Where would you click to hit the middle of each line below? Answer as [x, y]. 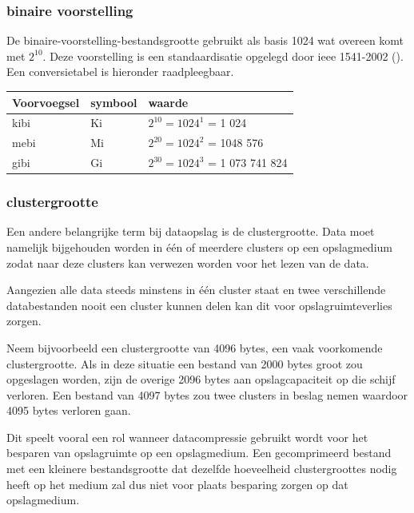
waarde [168, 102]
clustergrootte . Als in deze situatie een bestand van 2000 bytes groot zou [185, 363]
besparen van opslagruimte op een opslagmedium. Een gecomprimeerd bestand [199, 453]
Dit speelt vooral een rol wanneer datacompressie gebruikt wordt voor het [187, 437]
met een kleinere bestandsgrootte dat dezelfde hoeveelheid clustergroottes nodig [202, 469]
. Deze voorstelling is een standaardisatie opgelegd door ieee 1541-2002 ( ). [223, 56]
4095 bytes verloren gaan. [69, 410]
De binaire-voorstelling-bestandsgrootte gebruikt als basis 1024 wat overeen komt [205, 40]
